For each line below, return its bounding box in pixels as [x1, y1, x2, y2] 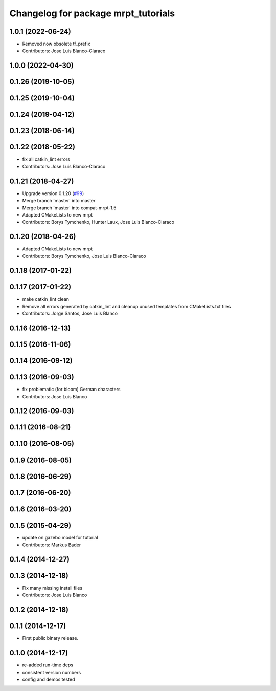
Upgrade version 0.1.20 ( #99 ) [22, 190, 84, 197]
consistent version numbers [22, 669, 81, 675]
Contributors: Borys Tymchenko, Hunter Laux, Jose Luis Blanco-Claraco [22, 219, 175, 225]
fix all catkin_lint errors [22, 156, 70, 162]
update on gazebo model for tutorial [22, 534, 98, 541]
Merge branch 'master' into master [22, 198, 96, 204]
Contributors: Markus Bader [22, 542, 81, 548]
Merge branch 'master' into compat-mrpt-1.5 [22, 205, 117, 211]
